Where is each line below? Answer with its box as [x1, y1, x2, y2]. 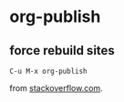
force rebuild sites [9, 43, 116, 58]
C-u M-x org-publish [9, 66, 88, 76]
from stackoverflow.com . [9, 83, 103, 93]
